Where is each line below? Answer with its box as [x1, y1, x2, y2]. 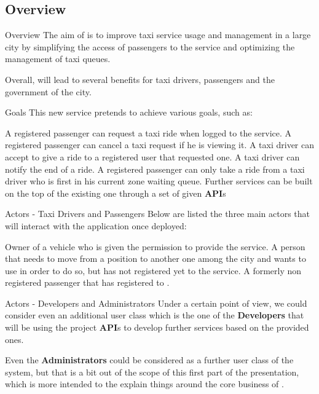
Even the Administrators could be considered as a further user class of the [5, 353, 294, 366]
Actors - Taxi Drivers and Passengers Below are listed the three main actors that [5, 207, 310, 220]
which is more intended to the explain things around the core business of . [5, 377, 284, 390]
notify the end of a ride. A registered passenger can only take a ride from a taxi [5, 162, 305, 175]
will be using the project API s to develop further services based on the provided [5, 321, 309, 334]
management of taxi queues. [5, 52, 111, 65]
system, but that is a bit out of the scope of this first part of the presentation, [5, 365, 299, 378]
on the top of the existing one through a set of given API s [5, 186, 226, 199]
